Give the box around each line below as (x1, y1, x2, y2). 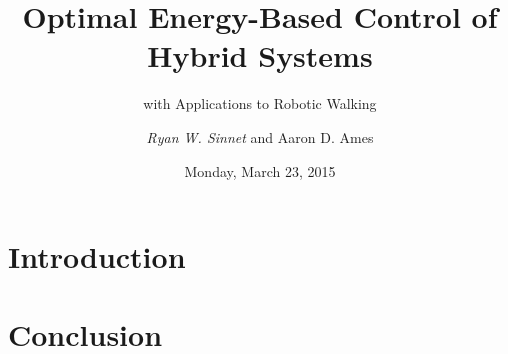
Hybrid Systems (147, 35, 373, 76)
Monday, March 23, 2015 (184, 160, 336, 181)
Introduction (8, 236, 186, 277)
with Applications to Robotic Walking (143, 93, 377, 114)
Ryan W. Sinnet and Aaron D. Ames (146, 126, 374, 147)
